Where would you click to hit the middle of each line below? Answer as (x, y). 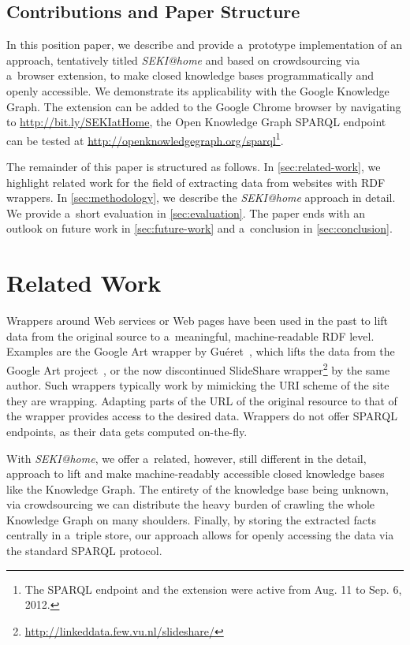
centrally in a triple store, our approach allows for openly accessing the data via (200, 535)
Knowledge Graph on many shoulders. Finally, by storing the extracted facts (192, 519)
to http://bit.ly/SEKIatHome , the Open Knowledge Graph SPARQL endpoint (196, 122)
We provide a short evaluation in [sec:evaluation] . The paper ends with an (186, 213)
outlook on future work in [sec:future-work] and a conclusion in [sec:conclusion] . (199, 228)
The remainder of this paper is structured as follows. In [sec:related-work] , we (194, 167)
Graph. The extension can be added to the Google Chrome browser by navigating (204, 106)
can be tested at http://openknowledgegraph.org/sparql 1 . (145, 139)
